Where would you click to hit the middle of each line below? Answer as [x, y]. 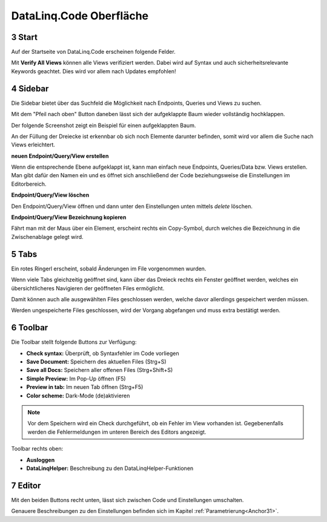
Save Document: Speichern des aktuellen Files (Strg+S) [96, 361]
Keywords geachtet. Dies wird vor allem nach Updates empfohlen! [94, 71]
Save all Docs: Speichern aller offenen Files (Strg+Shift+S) [100, 370]
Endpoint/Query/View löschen [50, 195]
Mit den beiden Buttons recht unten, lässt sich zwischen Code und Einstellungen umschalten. [127, 500]
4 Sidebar [30, 89]
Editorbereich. [29, 184]
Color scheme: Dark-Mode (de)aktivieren [78, 396]
